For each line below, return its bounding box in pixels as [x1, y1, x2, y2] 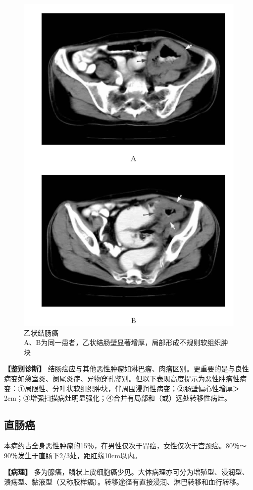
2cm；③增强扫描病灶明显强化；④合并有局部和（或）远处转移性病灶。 [4, 393, 231, 403]
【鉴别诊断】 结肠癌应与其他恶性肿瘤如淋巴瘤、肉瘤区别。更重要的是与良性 [4, 363, 249, 374]
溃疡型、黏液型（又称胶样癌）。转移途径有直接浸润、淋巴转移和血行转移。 [4, 476, 243, 487]
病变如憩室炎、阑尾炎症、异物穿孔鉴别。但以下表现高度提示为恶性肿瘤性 [4, 373, 240, 383]
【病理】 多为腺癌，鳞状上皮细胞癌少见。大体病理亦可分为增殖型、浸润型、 [4, 467, 249, 477]
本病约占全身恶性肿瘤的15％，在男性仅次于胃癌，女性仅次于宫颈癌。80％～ [4, 440, 247, 450]
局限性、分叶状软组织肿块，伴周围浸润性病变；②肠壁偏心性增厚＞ [24, 383, 240, 393]
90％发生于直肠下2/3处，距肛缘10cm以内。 [4, 450, 141, 460]
